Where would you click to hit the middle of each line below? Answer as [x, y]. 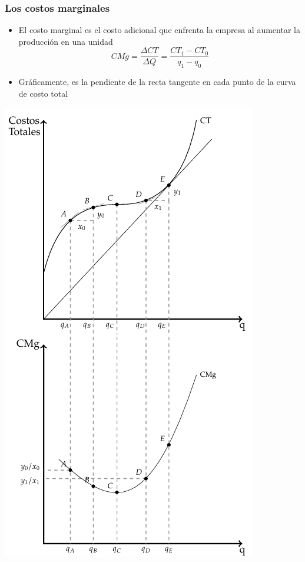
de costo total [43, 93]
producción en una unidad [66, 41]
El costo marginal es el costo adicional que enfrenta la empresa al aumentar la [159, 30]
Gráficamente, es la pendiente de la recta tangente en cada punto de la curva [157, 82]
